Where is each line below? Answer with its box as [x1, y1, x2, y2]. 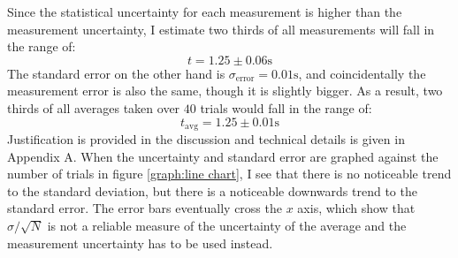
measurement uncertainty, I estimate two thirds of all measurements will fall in [7, 19, 435, 38]
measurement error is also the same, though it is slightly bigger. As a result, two [7, 81, 443, 100]
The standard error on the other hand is [7, 64, 225, 82]
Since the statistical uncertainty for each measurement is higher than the [7, 3, 402, 20]
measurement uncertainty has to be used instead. [7, 233, 273, 252]
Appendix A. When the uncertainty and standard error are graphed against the [7, 147, 439, 165]
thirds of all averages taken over [7, 98, 180, 117]
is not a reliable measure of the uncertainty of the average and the [47, 216, 407, 234]
